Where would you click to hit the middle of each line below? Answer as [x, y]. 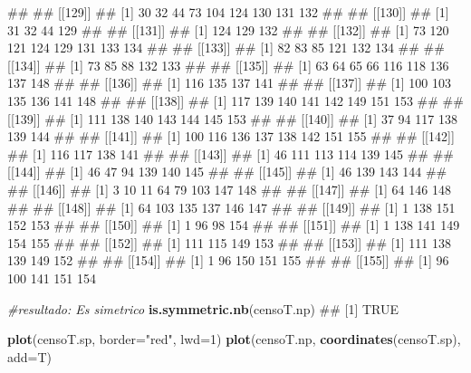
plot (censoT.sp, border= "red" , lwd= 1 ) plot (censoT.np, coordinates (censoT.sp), [234, 339]
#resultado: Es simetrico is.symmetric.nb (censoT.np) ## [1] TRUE [203, 308]
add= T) [30, 356]
